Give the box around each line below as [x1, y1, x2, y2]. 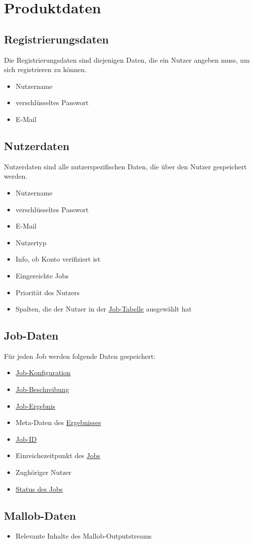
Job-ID [15, 433, 37, 444]
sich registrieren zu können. [4, 64, 87, 75]
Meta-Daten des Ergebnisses [15, 417, 101, 427]
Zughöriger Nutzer [15, 467, 72, 477]
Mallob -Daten [4, 507, 76, 523]
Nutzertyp [15, 237, 46, 247]
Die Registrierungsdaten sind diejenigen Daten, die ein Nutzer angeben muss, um [4, 54, 250, 65]
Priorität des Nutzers [15, 287, 80, 297]
